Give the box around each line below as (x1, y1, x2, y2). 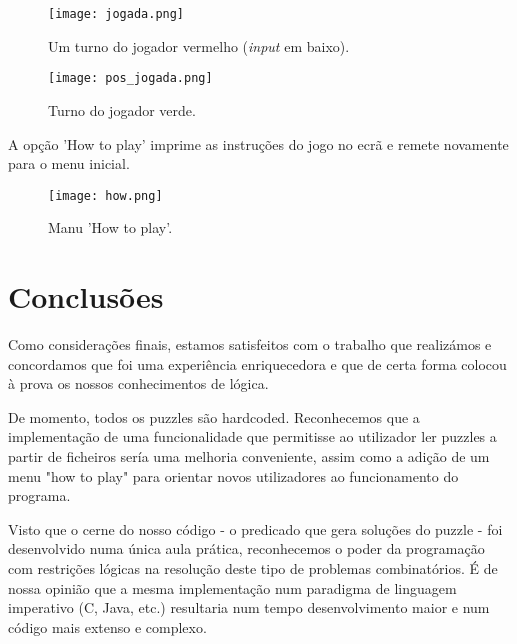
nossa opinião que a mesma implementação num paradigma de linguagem (8, 577, 457, 598)
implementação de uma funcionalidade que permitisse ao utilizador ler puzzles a (8, 426, 497, 447)
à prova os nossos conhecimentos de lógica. (8, 373, 269, 394)
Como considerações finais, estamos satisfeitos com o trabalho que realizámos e (8, 334, 492, 355)
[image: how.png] (48, 188, 163, 203)
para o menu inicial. (8, 153, 130, 174)
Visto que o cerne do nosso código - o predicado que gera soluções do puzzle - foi (8, 518, 503, 539)
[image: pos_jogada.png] (48, 71, 213, 86)
